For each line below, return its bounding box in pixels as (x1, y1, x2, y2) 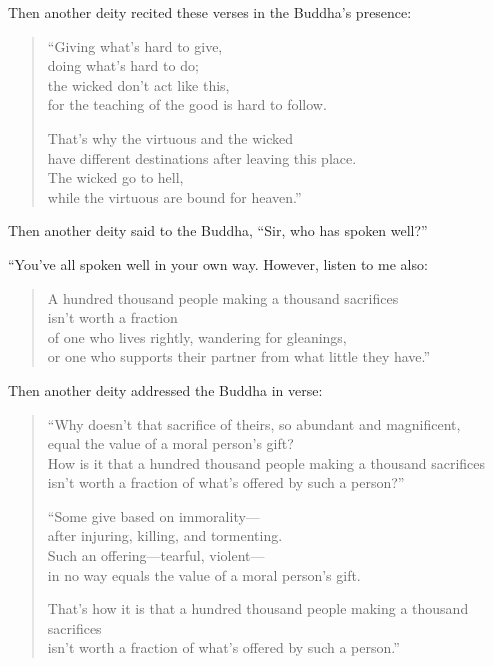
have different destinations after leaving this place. (47, 147, 357, 168)
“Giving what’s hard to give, (47, 35, 223, 56)
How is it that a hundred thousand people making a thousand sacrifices (47, 452, 486, 473)
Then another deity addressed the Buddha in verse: (8, 379, 323, 400)
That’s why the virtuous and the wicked (47, 127, 293, 148)
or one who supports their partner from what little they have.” (47, 346, 431, 367)
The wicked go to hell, (47, 167, 184, 188)
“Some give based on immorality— (47, 505, 260, 526)
